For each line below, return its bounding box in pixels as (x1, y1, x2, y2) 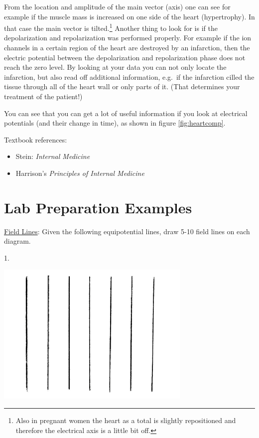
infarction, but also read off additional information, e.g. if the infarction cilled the (4, 71, 255, 82)
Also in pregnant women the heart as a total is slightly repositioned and (15, 415, 236, 426)
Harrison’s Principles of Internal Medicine (15, 167, 144, 178)
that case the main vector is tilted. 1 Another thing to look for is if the (4, 21, 218, 33)
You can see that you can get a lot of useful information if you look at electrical (4, 108, 248, 118)
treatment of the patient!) (4, 91, 83, 101)
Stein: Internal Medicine (15, 151, 90, 161)
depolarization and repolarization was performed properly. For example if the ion (4, 32, 252, 43)
